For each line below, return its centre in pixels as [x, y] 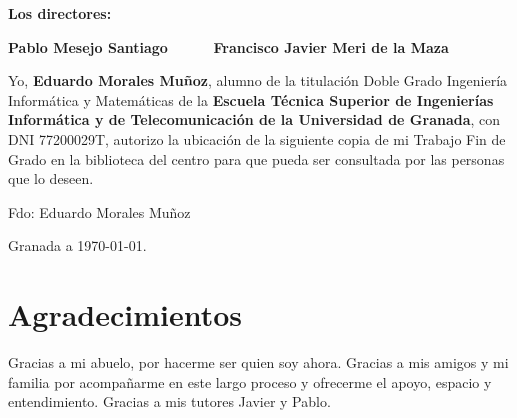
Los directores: [60, 13]
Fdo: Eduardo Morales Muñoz [99, 211]
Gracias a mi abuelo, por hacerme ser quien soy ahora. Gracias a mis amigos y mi [258, 362]
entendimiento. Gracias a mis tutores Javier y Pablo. [169, 401]
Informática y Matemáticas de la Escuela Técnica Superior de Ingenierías [251, 99]
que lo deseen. [51, 178]
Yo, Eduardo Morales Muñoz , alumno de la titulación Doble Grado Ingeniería [258, 80]
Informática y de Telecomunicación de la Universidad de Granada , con [254, 119]
